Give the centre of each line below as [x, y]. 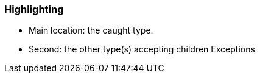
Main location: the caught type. [91, 30]
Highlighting [34, 9]
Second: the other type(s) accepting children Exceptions [142, 49]
